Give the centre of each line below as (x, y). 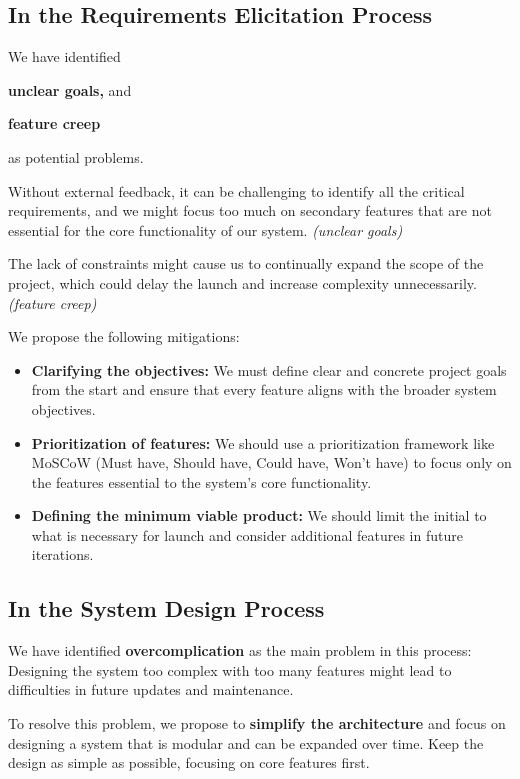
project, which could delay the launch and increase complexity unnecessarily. (242, 282)
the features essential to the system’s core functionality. (201, 481)
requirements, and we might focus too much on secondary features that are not (250, 210)
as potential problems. (76, 156)
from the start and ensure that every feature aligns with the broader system (264, 389)
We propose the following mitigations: (124, 336)
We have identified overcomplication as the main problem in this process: (240, 650)
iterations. (62, 554)
